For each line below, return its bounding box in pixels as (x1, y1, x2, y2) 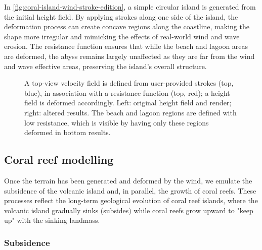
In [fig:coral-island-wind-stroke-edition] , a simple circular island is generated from (4, 2, 256, 12)
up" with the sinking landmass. (4, 215, 100, 225)
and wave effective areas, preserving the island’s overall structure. (4, 60, 207, 71)
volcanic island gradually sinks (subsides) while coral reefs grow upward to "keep (4, 205, 253, 215)
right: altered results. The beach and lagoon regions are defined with (24, 107, 237, 117)
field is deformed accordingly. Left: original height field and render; (24, 97, 232, 108)
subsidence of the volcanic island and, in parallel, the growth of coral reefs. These (4, 185, 256, 196)
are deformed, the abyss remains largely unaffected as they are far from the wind (4, 50, 255, 61)
